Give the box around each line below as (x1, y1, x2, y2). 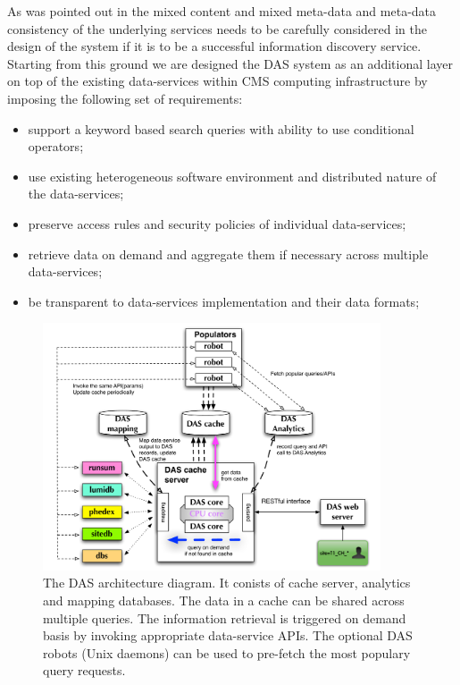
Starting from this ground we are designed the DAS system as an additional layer (7, 54, 453, 72)
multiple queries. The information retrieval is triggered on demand (43, 608, 406, 627)
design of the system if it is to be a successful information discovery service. (7, 37, 422, 55)
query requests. (43, 661, 126, 680)
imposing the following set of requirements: (7, 89, 243, 107)
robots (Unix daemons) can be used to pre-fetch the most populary (43, 643, 411, 662)
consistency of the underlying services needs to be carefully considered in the (7, 19, 427, 38)
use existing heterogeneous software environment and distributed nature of (28, 166, 437, 185)
